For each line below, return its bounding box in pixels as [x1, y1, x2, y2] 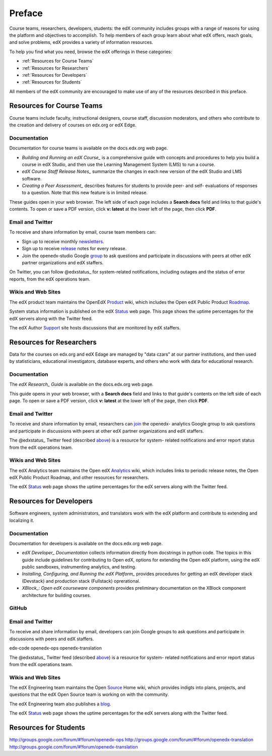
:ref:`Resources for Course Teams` [22, 58, 94, 64]
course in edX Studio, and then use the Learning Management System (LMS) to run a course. [22, 161, 216, 167]
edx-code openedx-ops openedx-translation [9, 645, 102, 651]
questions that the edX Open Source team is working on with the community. [9, 691, 169, 697]
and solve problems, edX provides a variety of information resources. [9, 39, 154, 45]
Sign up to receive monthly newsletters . [22, 238, 104, 245]
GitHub [9, 604, 27, 611]
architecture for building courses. [22, 592, 91, 598]
